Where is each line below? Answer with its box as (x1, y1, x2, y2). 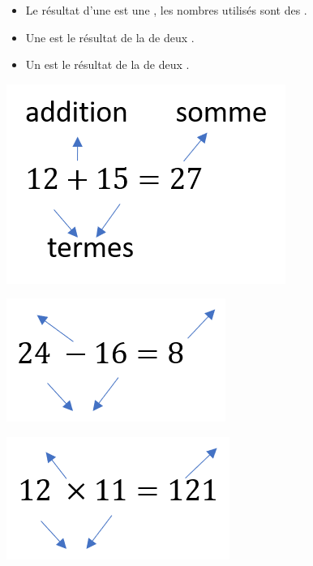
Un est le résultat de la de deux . (25, 56, 190, 73)
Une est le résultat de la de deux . (25, 28, 195, 45)
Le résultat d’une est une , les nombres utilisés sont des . (25, 2, 307, 18)
